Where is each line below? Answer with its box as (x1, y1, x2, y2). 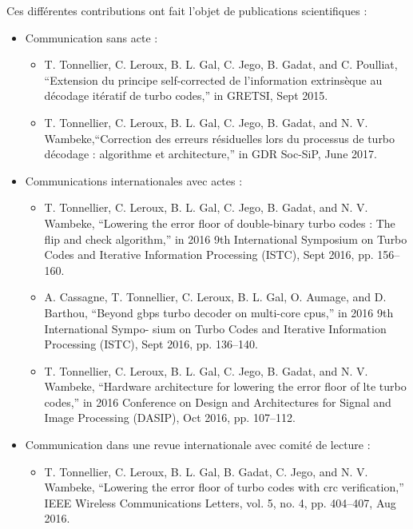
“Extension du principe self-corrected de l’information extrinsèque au (44, 71, 383, 88)
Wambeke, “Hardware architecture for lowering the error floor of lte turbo (44, 378, 407, 395)
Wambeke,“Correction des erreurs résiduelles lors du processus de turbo (44, 129, 395, 146)
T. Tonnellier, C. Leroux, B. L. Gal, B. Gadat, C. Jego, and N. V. (44, 463, 368, 479)
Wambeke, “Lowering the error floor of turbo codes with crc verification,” (44, 479, 404, 495)
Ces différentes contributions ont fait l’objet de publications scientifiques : (6, 2, 367, 18)
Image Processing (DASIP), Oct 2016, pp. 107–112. (44, 409, 296, 426)
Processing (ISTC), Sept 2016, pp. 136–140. (44, 336, 258, 352)
